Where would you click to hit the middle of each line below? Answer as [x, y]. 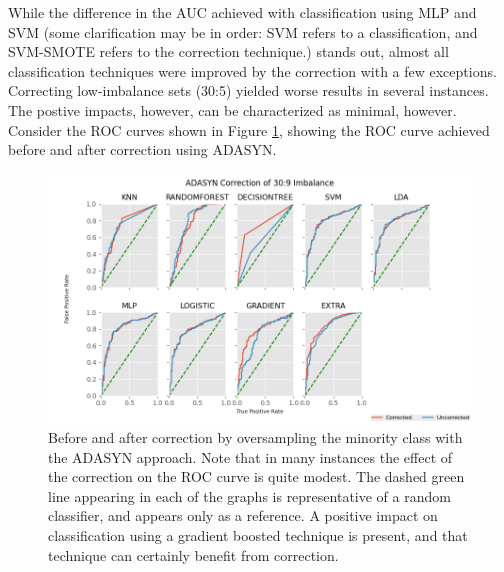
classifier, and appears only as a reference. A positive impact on [243, 515]
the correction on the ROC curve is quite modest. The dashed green [256, 476]
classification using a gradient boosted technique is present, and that [258, 535]
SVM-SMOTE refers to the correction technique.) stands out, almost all [228, 51]
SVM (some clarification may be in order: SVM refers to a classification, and [243, 31]
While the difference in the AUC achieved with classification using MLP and [242, 12]
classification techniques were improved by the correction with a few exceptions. [252, 70]
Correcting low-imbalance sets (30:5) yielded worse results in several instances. [248, 90]
